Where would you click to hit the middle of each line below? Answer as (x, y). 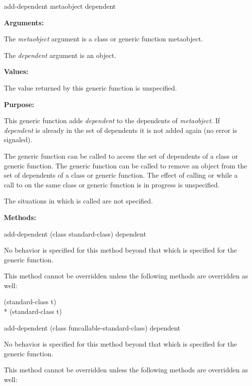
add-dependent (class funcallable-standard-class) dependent (92, 327)
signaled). (18, 139)
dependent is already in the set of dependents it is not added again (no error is (121, 130)
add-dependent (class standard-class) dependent (75, 233)
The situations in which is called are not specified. (78, 201)
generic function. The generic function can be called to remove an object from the (126, 165)
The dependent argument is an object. (60, 55)
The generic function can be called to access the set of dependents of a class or (121, 156)
